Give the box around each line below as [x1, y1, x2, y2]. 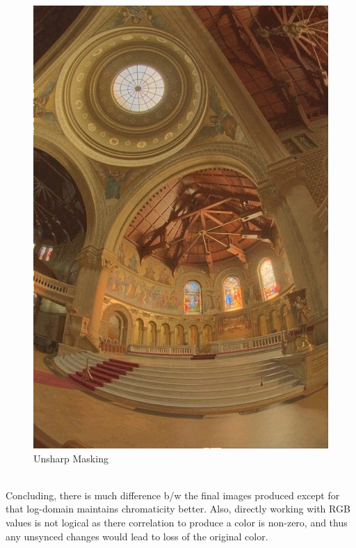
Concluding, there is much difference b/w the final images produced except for [6, 487, 340, 502]
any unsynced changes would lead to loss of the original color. [6, 529, 268, 543]
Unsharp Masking [33, 451, 108, 465]
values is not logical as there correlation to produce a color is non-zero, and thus [6, 515, 348, 529]
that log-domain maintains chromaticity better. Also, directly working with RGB [6, 501, 350, 516]
